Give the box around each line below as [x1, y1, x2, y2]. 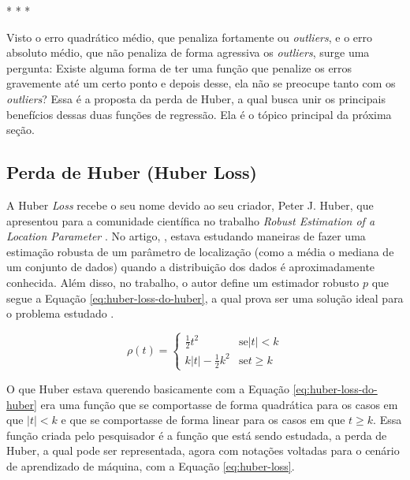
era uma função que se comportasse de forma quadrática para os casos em [40, 396, 398, 412]
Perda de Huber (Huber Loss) [6, 160, 257, 184]
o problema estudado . [6, 305, 114, 322]
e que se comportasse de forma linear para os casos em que [61, 411, 345, 428]
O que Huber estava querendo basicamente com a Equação [6, 380, 289, 396]
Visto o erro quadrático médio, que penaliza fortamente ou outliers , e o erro [6, 28, 373, 45]
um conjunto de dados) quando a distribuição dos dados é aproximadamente [6, 259, 375, 275]
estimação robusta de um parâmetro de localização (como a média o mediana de [6, 243, 394, 259]
